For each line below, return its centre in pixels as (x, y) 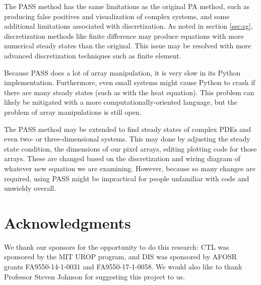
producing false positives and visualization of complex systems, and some (117, 16)
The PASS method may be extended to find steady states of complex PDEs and (127, 129)
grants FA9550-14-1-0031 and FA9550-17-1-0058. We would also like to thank (123, 266)
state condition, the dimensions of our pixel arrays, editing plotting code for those (130, 148)
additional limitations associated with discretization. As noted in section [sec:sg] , (128, 26)
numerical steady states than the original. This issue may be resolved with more (128, 46)
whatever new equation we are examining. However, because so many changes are (130, 168)
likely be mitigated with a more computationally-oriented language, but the (121, 102)
